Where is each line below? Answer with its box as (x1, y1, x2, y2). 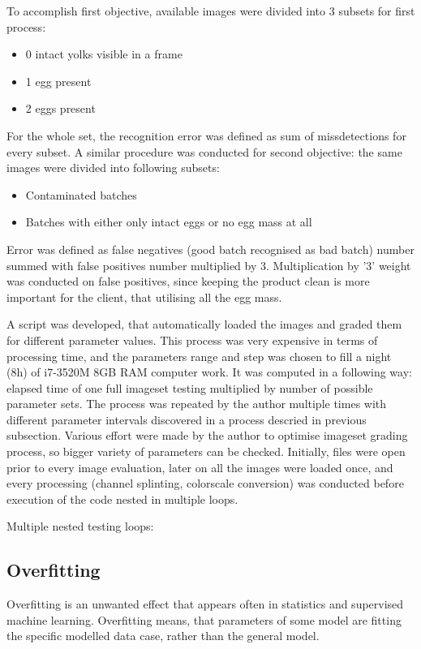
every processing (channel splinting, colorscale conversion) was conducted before (6, 475, 404, 492)
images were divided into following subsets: (6, 159, 220, 176)
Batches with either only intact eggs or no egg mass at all (25, 213, 312, 230)
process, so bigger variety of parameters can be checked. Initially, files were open (6, 443, 406, 460)
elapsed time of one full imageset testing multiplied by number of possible (6, 379, 373, 396)
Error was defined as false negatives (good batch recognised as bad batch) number (6, 240, 415, 257)
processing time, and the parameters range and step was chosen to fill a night (6, 347, 392, 364)
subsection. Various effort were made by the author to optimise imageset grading (6, 427, 408, 444)
